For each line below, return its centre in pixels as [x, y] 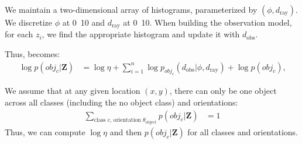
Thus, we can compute [45, 132]
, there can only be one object [223, 91]
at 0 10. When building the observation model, [207, 22]
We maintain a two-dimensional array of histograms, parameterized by [131, 9]
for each [19, 34]
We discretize [28, 22]
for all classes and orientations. [243, 132]
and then [126, 132]
